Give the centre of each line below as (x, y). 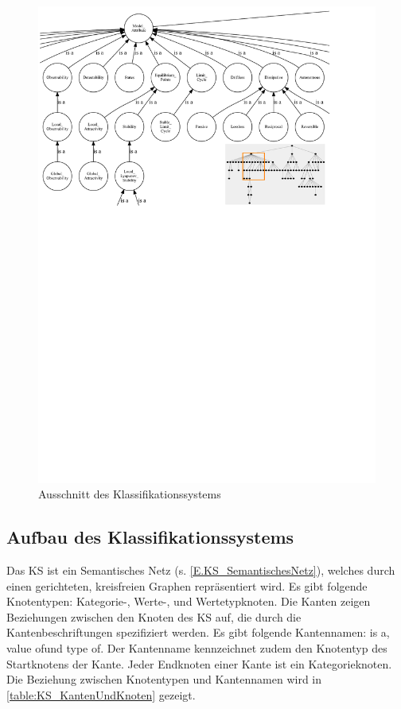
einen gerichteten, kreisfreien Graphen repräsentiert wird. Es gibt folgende (187, 585)
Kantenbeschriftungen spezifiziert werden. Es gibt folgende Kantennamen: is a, (198, 632)
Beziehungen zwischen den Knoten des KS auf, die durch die (154, 616)
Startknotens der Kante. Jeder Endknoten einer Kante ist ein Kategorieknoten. (199, 663)
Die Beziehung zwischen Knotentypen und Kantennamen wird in (164, 679)
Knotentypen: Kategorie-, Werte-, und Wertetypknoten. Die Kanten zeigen (189, 601)
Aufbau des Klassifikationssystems (150, 537)
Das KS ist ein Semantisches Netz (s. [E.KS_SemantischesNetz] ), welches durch (201, 570)
